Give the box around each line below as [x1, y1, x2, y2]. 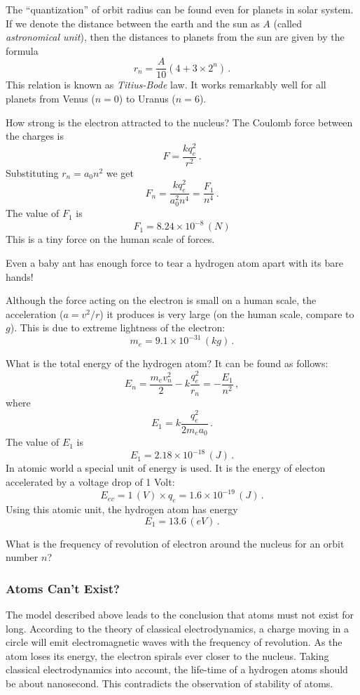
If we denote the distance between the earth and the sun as [6, 15, 260, 30]
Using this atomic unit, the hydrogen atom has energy [6, 501, 238, 516]
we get [106, 165, 134, 180]
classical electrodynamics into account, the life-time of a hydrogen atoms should [6, 662, 348, 677]
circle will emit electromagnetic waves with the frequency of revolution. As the [6, 635, 342, 649]
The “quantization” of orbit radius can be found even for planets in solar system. [6, 2, 354, 16]
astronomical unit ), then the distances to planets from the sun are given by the [6, 29, 345, 44]
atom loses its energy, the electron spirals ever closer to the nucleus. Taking [6, 648, 329, 663]
